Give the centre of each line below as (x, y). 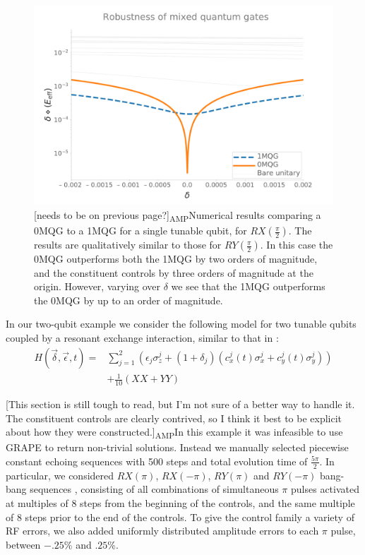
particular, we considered (60, 475)
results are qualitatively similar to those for (128, 245)
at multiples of (37, 503)
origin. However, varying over (97, 286)
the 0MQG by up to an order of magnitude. (128, 300)
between (23, 544)
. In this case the (297, 245)
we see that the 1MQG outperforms (248, 286)
